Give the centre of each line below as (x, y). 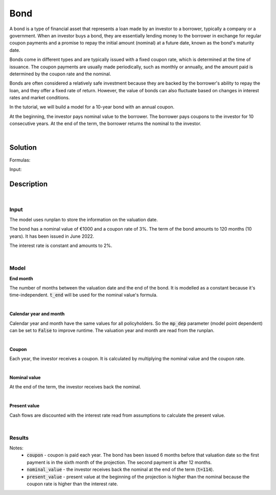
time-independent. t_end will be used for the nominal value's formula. (84, 295)
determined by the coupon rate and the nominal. (60, 74)
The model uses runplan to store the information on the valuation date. (84, 219)
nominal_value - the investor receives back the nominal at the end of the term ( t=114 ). (120, 469)
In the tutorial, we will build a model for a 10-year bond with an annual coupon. (92, 107)
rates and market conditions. (40, 98)
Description (29, 184)
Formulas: (20, 160)
